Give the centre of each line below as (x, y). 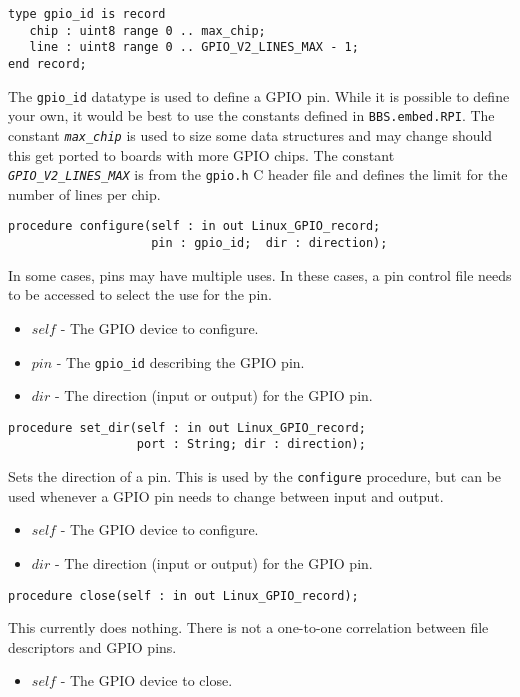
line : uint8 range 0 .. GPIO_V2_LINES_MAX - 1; (194, 47)
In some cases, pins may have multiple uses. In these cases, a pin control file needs (260, 274)
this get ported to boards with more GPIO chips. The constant (201, 154)
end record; (47, 63)
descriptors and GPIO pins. (92, 646)
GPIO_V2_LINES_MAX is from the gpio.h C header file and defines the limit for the (258, 174)
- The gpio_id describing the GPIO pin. (180, 361)
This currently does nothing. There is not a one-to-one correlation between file (248, 627)
